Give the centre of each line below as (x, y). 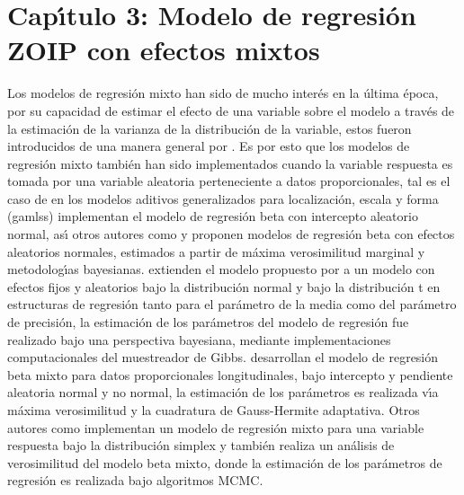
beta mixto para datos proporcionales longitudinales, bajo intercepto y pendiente (230, 374)
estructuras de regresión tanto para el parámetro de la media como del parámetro (232, 304)
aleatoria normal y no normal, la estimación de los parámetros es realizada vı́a (223, 392)
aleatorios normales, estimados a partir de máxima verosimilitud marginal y (216, 251)
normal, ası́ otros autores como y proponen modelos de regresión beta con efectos (231, 234)
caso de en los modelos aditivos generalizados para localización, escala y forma (223, 198)
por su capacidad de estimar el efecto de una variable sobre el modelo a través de (231, 110)
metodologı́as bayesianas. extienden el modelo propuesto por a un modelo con (221, 269)
